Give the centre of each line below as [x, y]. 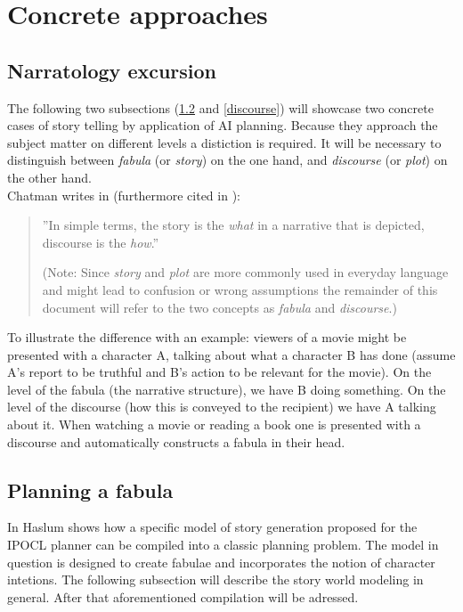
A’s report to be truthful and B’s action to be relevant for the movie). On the [219, 372]
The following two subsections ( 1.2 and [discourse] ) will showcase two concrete [220, 107]
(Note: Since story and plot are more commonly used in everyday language [245, 272]
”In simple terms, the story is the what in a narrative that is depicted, [233, 225]
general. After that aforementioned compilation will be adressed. [183, 596]
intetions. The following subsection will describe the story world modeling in [215, 579]
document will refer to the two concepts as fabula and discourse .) [219, 307]
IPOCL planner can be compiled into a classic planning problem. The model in [223, 545]
